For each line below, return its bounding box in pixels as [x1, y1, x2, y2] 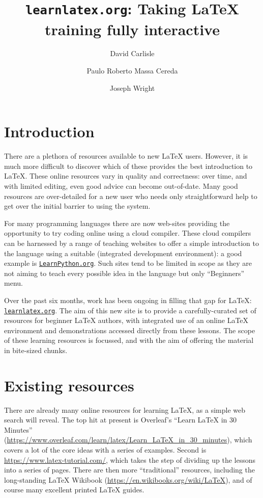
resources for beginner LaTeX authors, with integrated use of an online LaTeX [4, 315, 249, 326]
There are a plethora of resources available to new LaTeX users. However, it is [4, 151, 248, 161]
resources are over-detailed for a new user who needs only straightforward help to [4, 190, 257, 201]
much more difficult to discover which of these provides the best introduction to [4, 160, 253, 171]
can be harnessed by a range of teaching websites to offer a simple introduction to [4, 237, 259, 248]
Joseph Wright [109, 82, 155, 93]
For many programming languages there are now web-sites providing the [4, 217, 230, 228]
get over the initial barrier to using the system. [4, 201, 151, 211]
